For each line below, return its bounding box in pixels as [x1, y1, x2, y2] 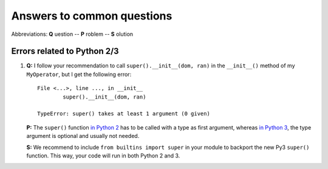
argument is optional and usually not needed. [26, 133, 140, 140]
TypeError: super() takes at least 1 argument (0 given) [37, 110, 211, 117]
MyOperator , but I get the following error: [26, 71, 132, 78]
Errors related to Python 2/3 [11, 46, 119, 57]
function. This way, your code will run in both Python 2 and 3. [26, 152, 180, 159]
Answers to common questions [11, 9, 173, 22]
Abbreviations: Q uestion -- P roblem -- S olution [11, 30, 134, 38]
